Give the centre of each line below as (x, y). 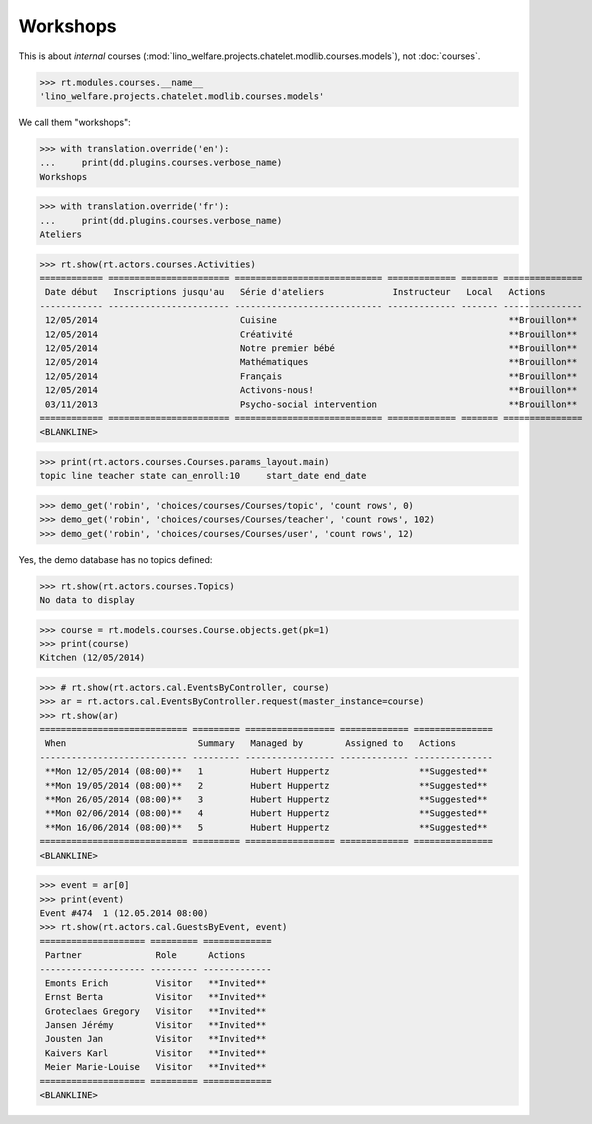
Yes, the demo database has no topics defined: (115, 559)
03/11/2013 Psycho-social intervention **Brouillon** (311, 404)
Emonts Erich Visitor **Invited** (156, 983)
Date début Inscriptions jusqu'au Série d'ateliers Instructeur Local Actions (295, 292)
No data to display (87, 599)
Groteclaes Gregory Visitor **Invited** (156, 1011)
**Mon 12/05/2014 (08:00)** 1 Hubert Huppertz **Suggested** (267, 771)
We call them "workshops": (74, 122)
